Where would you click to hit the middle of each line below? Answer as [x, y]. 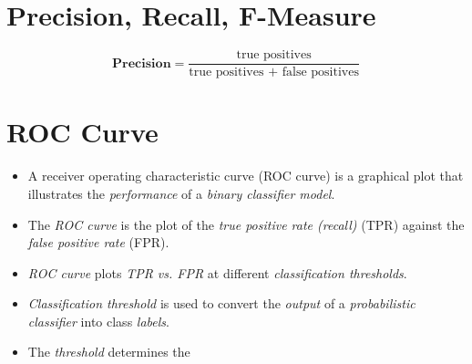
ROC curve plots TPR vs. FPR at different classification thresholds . [217, 272]
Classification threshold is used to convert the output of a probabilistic [221, 303]
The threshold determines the [109, 352]
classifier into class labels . [98, 321]
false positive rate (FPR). [98, 242]
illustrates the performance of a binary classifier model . [181, 193]
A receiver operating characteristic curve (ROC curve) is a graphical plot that [246, 176]
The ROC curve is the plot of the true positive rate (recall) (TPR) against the [246, 224]
